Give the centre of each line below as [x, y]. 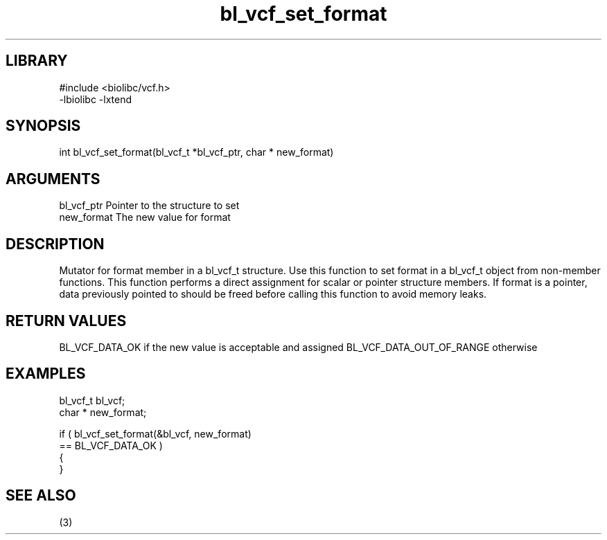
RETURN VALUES [66, 321]
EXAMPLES [46, 374]
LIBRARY [37, 61]
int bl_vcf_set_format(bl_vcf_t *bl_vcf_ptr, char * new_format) [196, 152]
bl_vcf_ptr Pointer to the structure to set [149, 206]
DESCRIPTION [55, 244]
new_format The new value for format [145, 217]
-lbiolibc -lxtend [96, 99]
